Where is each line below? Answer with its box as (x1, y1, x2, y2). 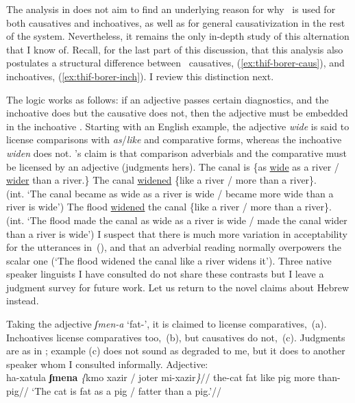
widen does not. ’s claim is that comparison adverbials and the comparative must (6, 145, 347, 160)
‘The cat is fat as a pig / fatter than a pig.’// (32, 384, 222, 398)
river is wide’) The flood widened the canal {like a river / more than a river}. (6, 199, 332, 214)
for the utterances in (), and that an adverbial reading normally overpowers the (6, 240, 341, 254)
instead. (6, 293, 39, 308)
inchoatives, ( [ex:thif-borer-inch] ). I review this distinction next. (6, 69, 274, 83)
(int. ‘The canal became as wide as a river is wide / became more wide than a (6, 186, 334, 200)
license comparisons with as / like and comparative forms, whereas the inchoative (6, 132, 342, 147)
